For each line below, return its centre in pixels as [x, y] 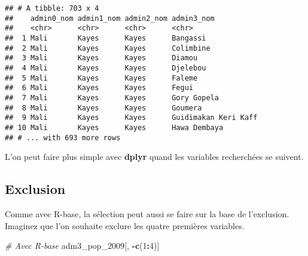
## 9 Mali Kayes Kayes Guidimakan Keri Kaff [131, 118]
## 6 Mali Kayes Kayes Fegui [99, 88]
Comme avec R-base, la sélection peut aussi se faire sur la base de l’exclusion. [147, 213]
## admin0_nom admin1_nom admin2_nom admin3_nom [110, 18]
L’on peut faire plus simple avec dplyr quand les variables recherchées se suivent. [154, 157]
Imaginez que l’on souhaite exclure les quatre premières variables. [125, 225]
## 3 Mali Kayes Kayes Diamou [101, 58]
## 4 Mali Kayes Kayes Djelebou [106, 68]
